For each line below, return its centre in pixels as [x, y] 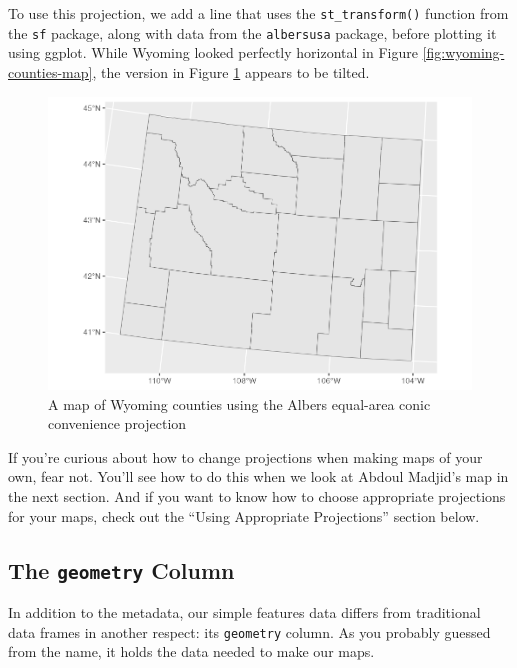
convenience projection [117, 423]
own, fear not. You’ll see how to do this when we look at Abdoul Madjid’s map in [258, 476]
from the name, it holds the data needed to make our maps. [191, 651]
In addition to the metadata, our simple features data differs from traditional [244, 611]
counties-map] [50, 71]
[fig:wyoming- [463, 52]
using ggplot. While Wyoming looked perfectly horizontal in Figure [213, 52]
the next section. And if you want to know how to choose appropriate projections [257, 496]
